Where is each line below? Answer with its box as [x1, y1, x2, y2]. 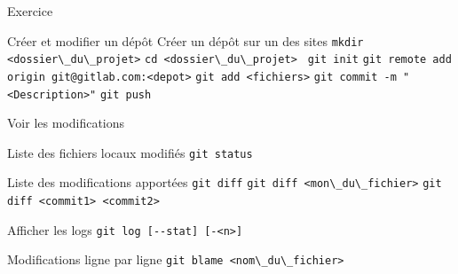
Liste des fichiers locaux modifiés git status [7, 143, 253, 161]
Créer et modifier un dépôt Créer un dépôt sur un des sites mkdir [7, 31, 364, 50]
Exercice [7, 2, 53, 20]
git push [99, 88, 152, 101]
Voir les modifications [7, 114, 125, 132]
